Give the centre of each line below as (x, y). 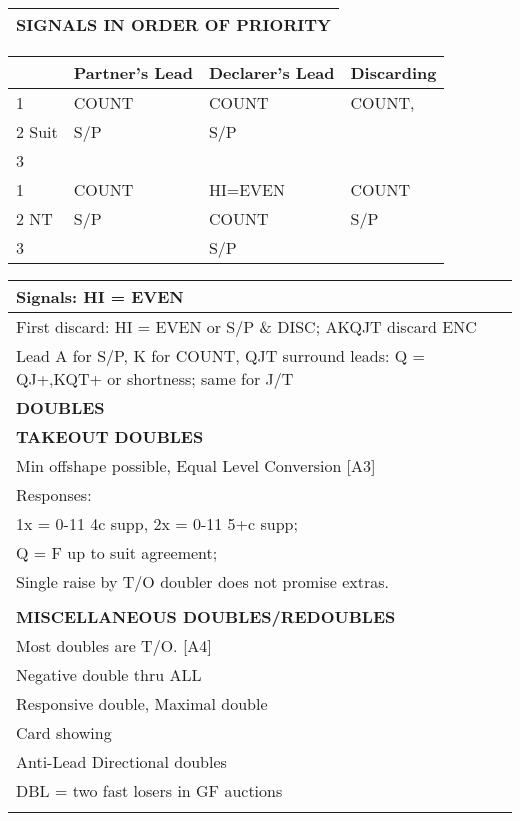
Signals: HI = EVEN (100, 296)
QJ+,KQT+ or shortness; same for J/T (155, 378)
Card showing (64, 732)
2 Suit (37, 131)
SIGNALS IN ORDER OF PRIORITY (173, 24)
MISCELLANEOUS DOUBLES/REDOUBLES (206, 616)
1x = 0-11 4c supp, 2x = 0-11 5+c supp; (157, 523)
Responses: (54, 494)
